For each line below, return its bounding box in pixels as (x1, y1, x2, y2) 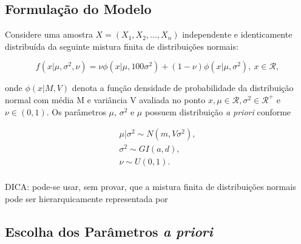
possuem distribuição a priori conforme (144, 105, 291, 118)
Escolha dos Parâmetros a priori (5, 222, 213, 240)
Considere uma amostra (5, 28, 93, 41)
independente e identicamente (182, 28, 293, 41)
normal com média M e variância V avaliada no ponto (5, 93, 206, 106)
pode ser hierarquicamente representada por (5, 192, 168, 205)
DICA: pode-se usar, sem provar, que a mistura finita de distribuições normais (5, 180, 296, 193)
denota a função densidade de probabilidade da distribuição (72, 81, 294, 94)
